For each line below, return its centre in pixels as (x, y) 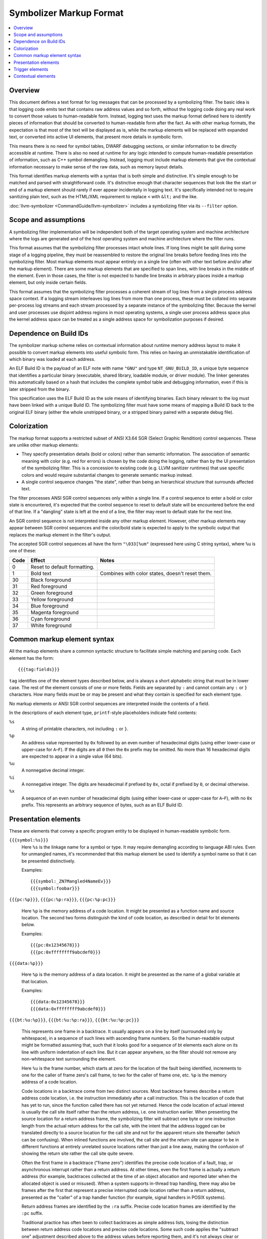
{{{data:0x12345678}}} (58, 1002)
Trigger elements (31, 69)
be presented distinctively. (48, 861)
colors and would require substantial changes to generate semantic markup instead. (107, 475)
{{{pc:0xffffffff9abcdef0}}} (66, 952)
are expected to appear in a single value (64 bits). (72, 756)
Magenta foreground (55, 612)
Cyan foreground (50, 619)
